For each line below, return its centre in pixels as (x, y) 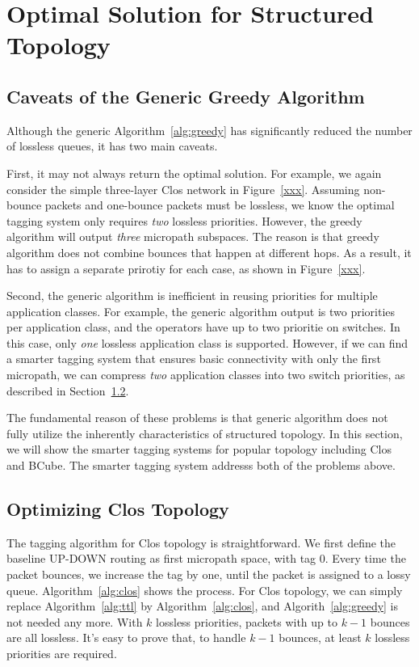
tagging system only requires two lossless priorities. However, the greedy (184, 220)
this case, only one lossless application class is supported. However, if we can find (207, 342)
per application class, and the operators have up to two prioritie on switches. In (203, 327)
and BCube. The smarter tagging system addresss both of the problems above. (201, 465)
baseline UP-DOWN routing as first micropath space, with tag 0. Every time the (206, 558)
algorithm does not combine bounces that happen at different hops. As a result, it (209, 252)
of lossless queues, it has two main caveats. (112, 146)
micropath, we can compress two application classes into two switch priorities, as (206, 375)
